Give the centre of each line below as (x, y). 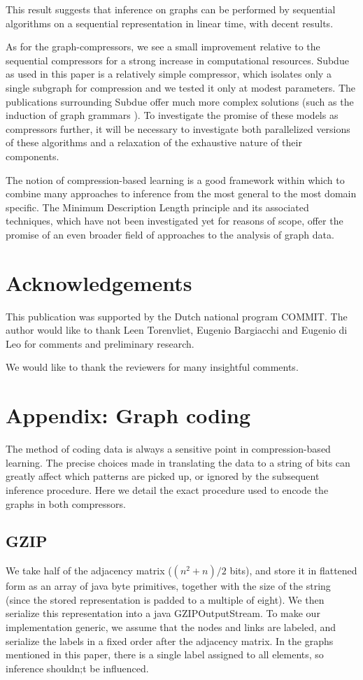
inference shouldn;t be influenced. (77, 668)
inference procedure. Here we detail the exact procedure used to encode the (167, 489)
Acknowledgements (99, 282)
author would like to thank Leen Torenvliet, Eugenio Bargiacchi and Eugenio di (177, 330)
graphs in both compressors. (66, 503)
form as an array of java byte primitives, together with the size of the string (168, 586)
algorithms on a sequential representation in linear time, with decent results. (170, 23)
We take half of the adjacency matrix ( (89, 571)
